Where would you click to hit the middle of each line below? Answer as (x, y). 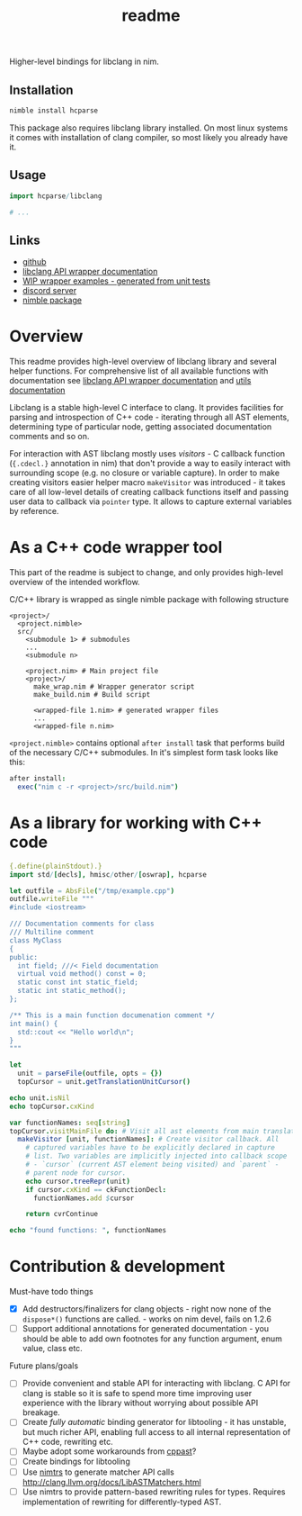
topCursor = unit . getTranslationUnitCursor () (104, 1082)
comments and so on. (49, 437)
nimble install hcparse (54, 111)
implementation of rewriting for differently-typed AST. (122, 1502)
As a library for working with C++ (136, 823)
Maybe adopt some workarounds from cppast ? (109, 1451)
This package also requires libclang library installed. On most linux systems (149, 128)
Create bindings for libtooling (76, 1462)
